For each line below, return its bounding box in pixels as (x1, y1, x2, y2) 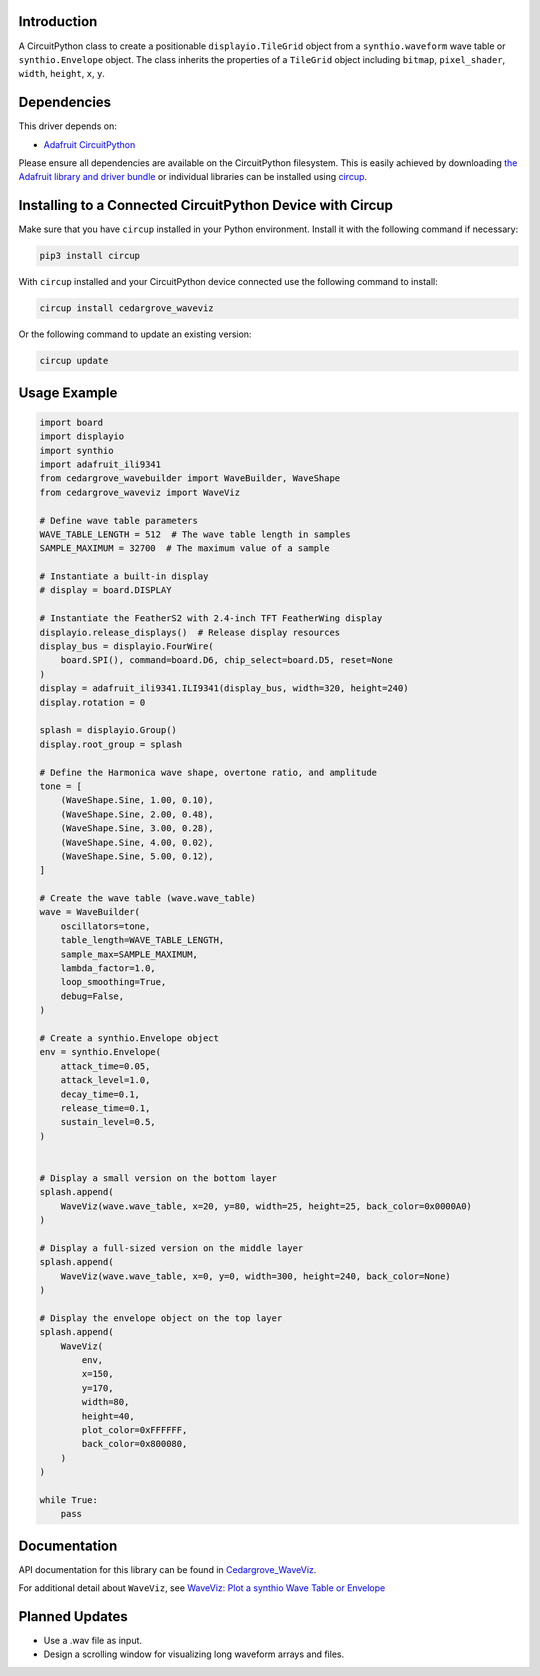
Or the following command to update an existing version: (18, 328, 252, 340)
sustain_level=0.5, (60, 1116, 157, 1128)
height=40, (81, 1410, 135, 1422)
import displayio (39, 431, 125, 442)
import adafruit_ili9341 (39, 458, 162, 470)
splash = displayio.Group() (39, 725, 177, 736)
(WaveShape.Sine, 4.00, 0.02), (60, 836, 214, 848)
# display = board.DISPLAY (39, 585, 172, 596)
